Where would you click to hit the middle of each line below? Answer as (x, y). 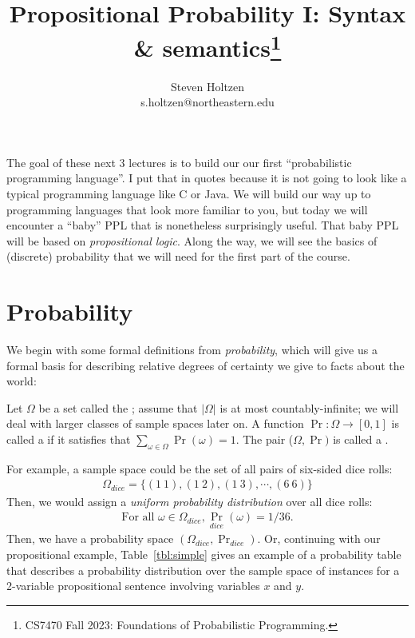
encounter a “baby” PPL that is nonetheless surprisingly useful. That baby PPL (203, 225)
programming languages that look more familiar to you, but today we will (187, 209)
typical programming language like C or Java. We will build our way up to (189, 194)
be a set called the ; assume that (118, 407)
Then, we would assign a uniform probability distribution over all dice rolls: (190, 501)
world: (22, 381)
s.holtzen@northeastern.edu (207, 102)
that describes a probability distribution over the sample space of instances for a (203, 570)
